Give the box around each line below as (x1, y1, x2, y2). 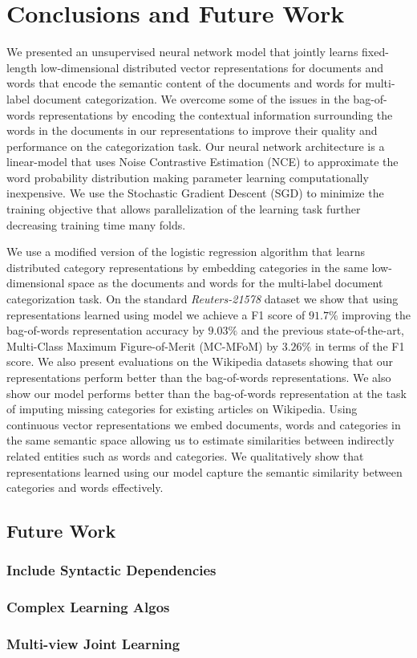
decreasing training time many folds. (6, 216, 186, 233)
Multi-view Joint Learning (6, 634, 180, 654)
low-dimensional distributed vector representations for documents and (40, 59, 383, 75)
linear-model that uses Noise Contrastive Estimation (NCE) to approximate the (6, 153, 399, 170)
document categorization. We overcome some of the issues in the (33, 90, 350, 107)
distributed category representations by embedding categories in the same (6, 258, 368, 275)
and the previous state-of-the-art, (241, 322, 405, 339)
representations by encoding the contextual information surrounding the (38, 106, 393, 123)
